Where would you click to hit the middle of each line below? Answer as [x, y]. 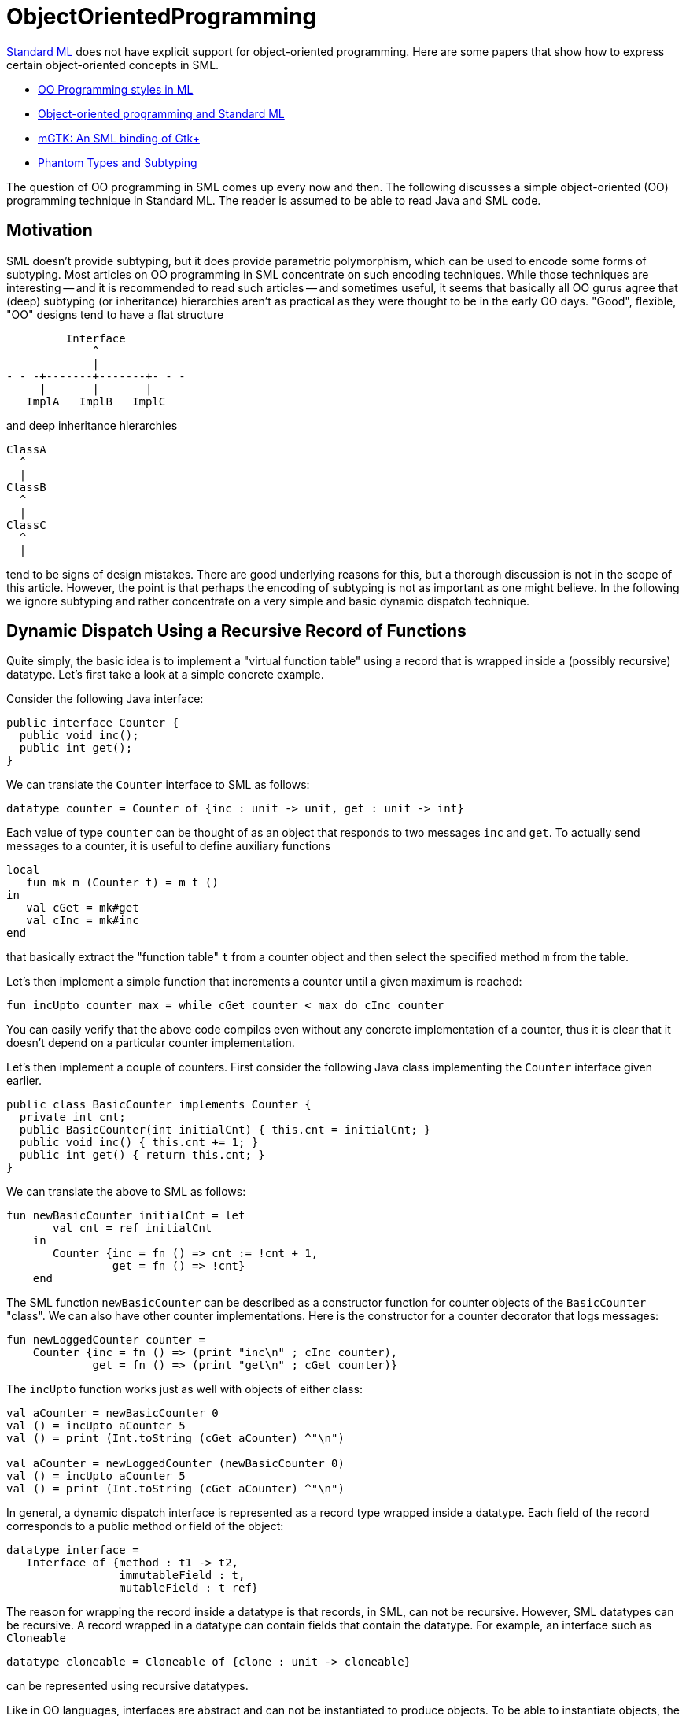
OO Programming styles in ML [116, 89]
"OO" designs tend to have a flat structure [115, 314]
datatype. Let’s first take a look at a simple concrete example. [165, 675]
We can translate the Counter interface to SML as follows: [158, 785]
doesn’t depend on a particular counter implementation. [151, 1043]
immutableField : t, [182, 1575]
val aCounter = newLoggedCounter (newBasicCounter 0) [175, 1464]
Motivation [50, 231]
